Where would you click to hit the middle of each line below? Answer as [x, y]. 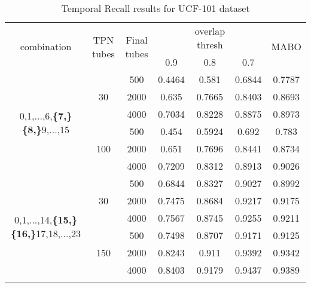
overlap [210, 31]
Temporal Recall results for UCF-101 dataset [155, 8]
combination [46, 46]
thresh [210, 45]
